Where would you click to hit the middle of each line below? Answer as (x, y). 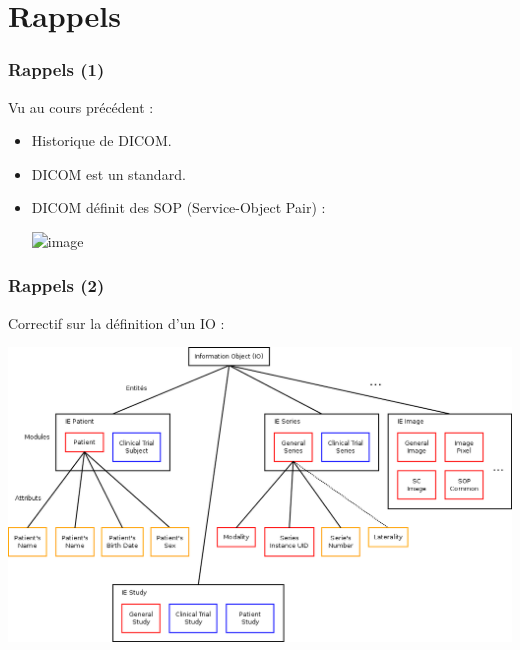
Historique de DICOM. (101, 140)
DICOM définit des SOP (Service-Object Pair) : (178, 207)
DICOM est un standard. (108, 173)
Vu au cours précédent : (81, 106)
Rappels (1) (56, 69)
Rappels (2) (56, 285)
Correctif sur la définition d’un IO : (116, 322)
